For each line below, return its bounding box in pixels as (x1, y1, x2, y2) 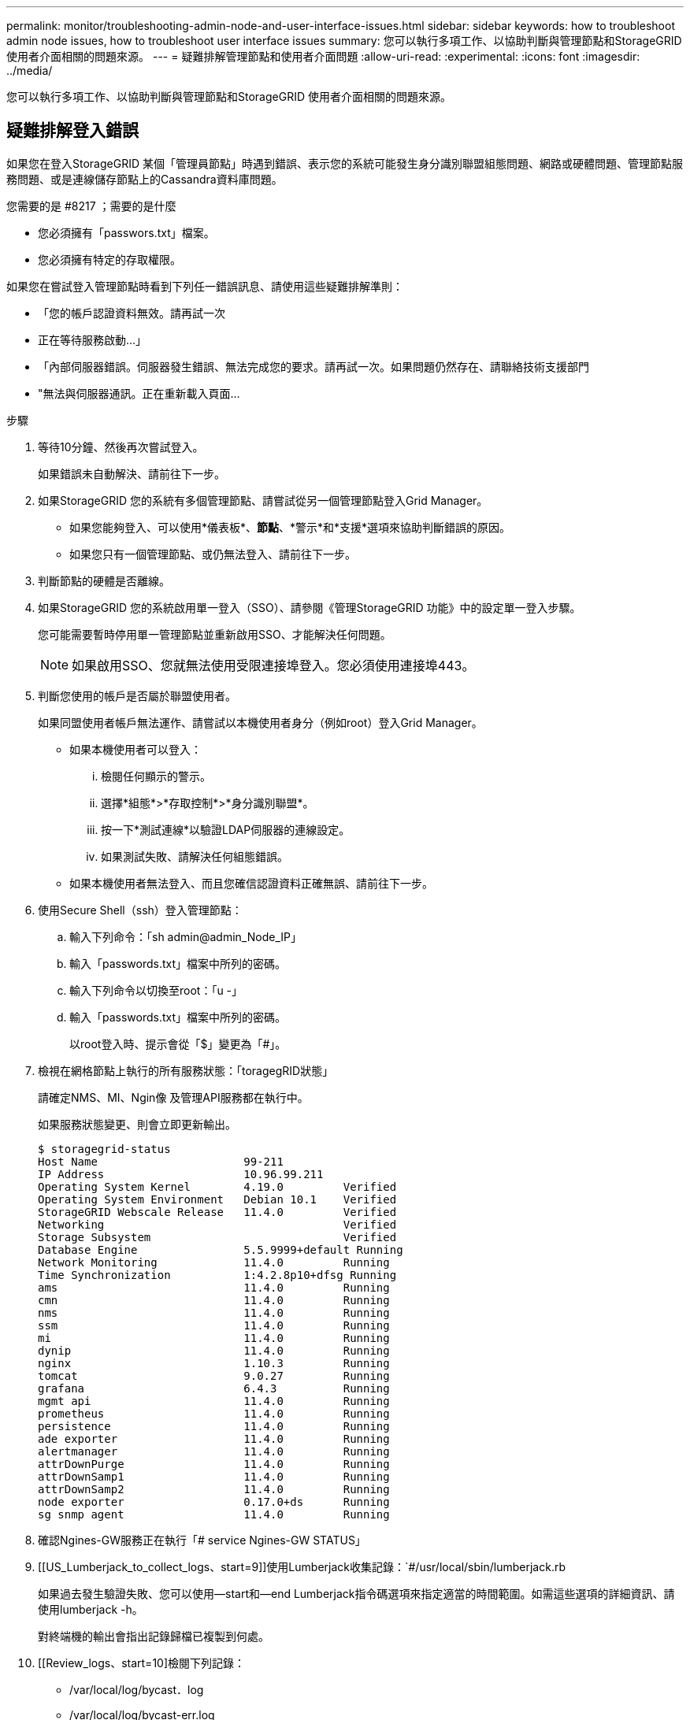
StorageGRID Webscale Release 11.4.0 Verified (38, 1205, 397, 1218)
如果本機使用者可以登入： (69, 742, 202, 756)
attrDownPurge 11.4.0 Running (38, 1457, 390, 1470)
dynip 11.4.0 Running (38, 1344, 390, 1357)
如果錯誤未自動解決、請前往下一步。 (38, 466, 225, 480)
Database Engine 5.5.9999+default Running (38, 1243, 403, 1256)
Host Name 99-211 (38, 1155, 284, 1168)
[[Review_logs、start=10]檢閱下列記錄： (38, 1655, 246, 1670)
